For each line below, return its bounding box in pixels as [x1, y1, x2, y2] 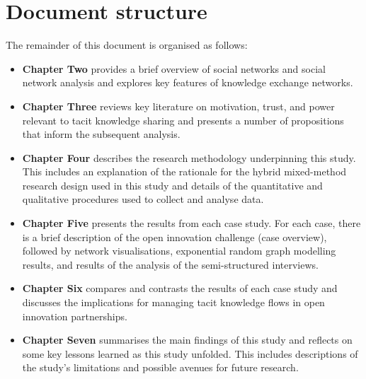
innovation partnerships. [22, 308, 127, 323]
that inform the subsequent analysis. [22, 127, 181, 141]
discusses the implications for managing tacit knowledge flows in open [22, 295, 325, 310]
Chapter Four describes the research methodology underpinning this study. [22, 150, 356, 165]
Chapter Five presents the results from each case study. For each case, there [22, 216, 361, 231]
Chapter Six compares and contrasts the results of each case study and [22, 281, 338, 296]
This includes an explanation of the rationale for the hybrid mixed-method [22, 164, 347, 179]
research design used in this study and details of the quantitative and [22, 177, 323, 192]
